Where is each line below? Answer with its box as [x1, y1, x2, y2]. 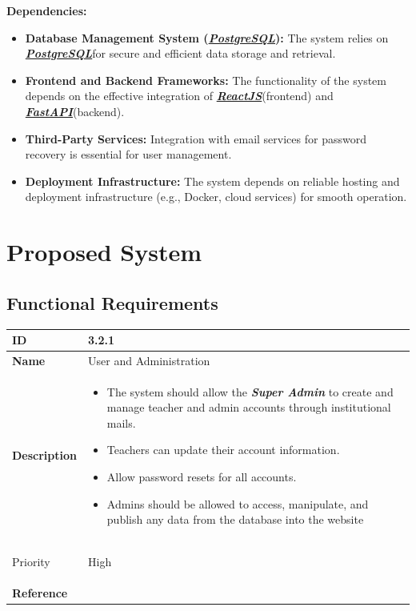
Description [12, 447, 78, 464]
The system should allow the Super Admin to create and [106, 383, 394, 400]
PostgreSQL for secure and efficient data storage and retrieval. [25, 45, 336, 62]
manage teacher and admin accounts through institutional [106, 399, 391, 416]
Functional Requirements [6, 290, 218, 315]
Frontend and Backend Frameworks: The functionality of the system [25, 71, 386, 88]
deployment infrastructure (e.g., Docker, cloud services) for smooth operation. [25, 188, 407, 205]
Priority [12, 553, 50, 570]
